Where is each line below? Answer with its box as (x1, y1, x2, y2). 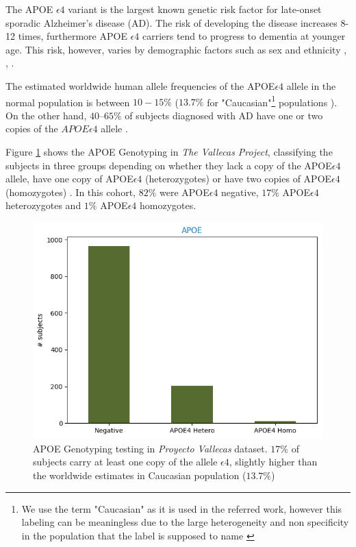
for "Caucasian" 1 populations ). (207, 93, 338, 109)
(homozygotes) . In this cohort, (5, 184, 136, 199)
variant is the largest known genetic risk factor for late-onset (68, 2, 322, 16)
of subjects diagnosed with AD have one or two (125, 108, 323, 122)
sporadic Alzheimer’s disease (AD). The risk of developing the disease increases (5, 15, 338, 29)
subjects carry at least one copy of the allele (33, 454, 218, 469)
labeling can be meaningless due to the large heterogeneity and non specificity (21, 515, 349, 529)
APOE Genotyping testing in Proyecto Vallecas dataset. (33, 441, 268, 455)
